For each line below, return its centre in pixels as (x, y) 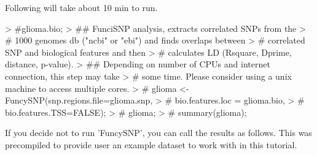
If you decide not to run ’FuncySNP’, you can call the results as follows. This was (158, 133)
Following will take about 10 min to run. (81, 7)
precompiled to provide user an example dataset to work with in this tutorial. (151, 144)
